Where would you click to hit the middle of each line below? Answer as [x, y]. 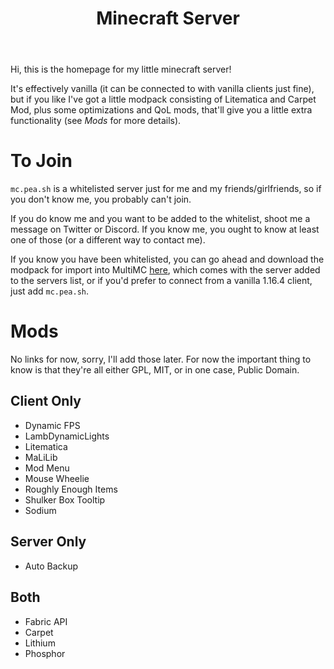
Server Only [48, 542]
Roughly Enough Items [71, 489]
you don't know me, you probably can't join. [101, 199]
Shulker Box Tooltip [65, 499]
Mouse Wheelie [57, 478]
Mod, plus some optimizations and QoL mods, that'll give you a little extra [161, 110]
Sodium [40, 510]
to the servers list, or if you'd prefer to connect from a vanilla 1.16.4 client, [161, 281]
